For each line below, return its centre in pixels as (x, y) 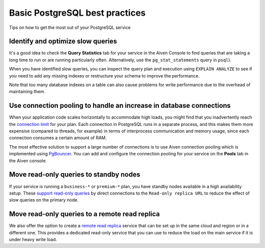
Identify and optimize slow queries (63, 41)
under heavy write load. (33, 240)
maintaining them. (27, 92)
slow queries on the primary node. (44, 200)
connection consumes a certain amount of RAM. (58, 138)
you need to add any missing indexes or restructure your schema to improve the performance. (104, 75)
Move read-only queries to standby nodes (75, 175)
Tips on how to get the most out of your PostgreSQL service (70, 27)
